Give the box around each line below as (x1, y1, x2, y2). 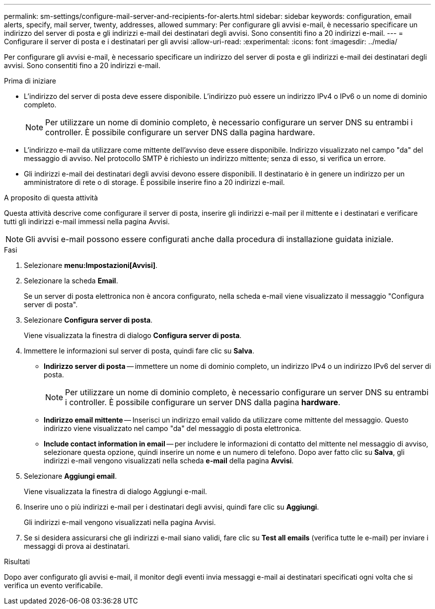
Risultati (4, 557, 30, 566)
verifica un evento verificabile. (4, 581, 103, 590)
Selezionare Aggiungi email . (24, 472, 117, 480)
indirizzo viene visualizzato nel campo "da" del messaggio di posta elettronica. (44, 424, 301, 433)
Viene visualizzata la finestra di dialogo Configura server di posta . (24, 331, 242, 340)
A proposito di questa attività (4, 193, 98, 202)
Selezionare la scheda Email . (24, 276, 118, 285)
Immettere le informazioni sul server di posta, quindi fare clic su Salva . (24, 347, 254, 355)
